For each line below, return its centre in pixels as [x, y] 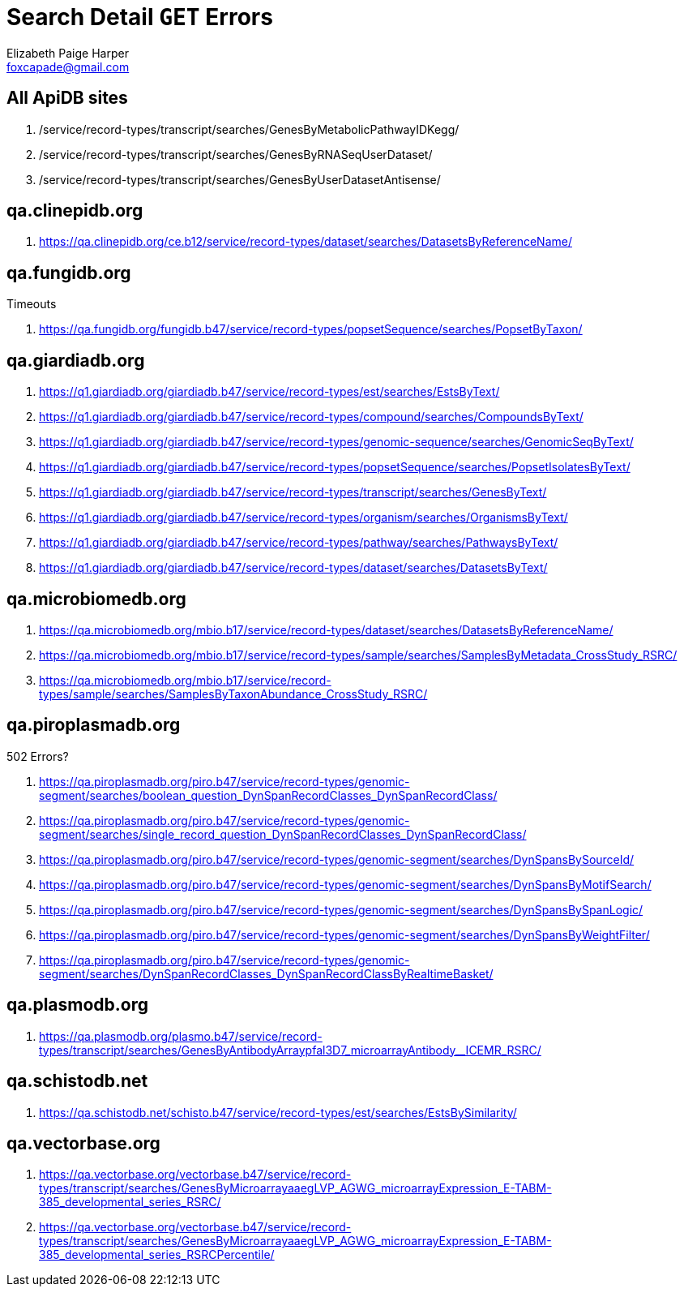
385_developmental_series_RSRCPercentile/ [157, 1255]
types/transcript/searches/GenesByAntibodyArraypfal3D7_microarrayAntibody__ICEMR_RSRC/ [290, 1050]
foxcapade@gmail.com [68, 67]
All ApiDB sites [67, 98]
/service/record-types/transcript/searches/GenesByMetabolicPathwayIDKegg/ [249, 129]
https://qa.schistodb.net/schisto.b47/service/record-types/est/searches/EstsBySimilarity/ [278, 1112]
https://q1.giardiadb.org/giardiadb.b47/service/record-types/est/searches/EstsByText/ [269, 392]
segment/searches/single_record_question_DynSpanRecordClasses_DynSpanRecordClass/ [283, 834]
